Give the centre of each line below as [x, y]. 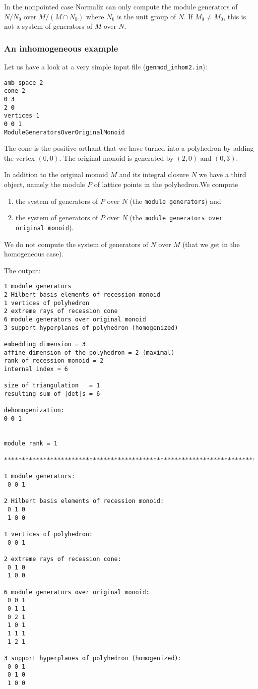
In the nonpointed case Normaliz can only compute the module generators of [121, 6]
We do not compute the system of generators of [76, 244]
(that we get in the [211, 244]
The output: [22, 270]
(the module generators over [176, 218]
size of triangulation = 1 [52, 386]
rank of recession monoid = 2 [54, 361]
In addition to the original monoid [56, 174]
